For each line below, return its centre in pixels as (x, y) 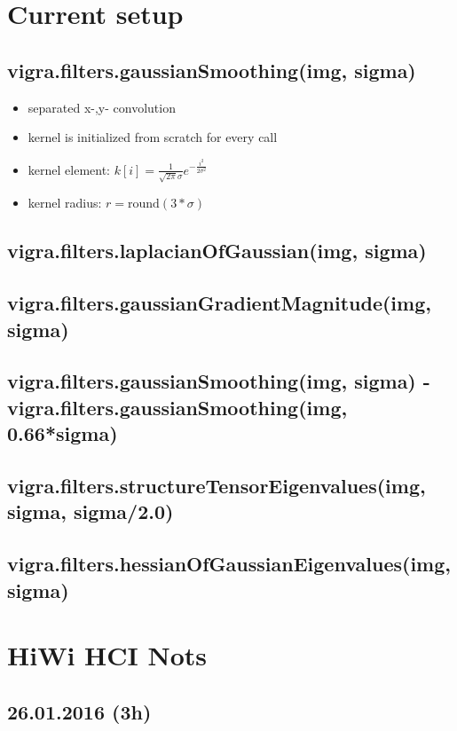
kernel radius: (65, 203)
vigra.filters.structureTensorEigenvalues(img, (217, 485)
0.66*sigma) (63, 433)
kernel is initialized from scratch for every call (153, 137)
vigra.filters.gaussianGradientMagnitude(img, (219, 303)
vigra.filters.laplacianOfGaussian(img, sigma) (217, 251)
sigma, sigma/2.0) (91, 511)
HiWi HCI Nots (107, 655)
